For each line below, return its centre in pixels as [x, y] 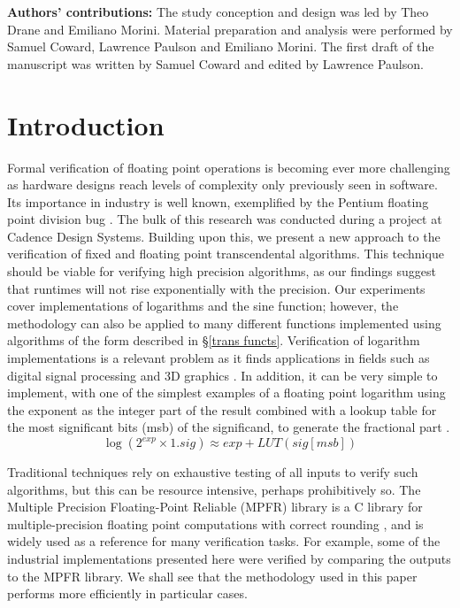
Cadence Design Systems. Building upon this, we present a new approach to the [224, 236]
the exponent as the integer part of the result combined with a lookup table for [222, 409]
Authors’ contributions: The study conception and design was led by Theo [218, 12]
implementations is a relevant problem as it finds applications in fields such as [218, 358]
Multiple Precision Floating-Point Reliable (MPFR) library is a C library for [215, 507]
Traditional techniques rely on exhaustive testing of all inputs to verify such [213, 472]
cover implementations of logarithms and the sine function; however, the [203, 306]
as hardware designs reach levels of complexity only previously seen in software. [222, 185]
